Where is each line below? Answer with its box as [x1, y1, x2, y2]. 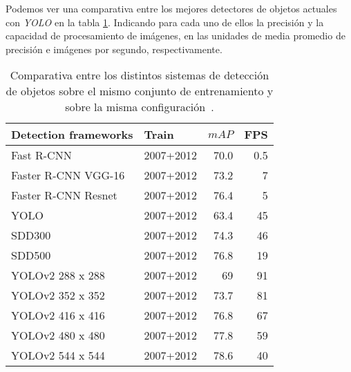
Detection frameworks [11, 126, 133, 143]
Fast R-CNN [11, 147, 72, 164]
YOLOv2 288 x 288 [11, 267, 105, 284]
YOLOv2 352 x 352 [11, 287, 105, 304]
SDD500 [11, 247, 51, 264]
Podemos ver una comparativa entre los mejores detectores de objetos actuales [6, 1, 337, 15]
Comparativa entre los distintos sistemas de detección [10, 67, 269, 84]
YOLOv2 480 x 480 [11, 327, 105, 344]
